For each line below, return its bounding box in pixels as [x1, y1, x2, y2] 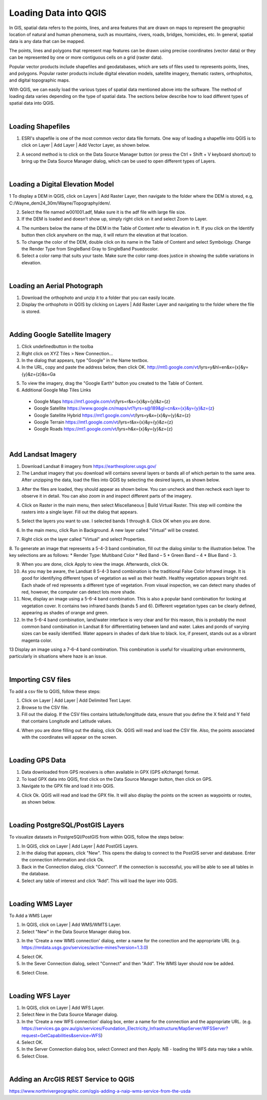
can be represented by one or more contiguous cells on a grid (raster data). [9, 54, 163, 60]
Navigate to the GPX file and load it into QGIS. [21, 783, 115, 789]
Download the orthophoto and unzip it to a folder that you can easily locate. [21, 295, 176, 301]
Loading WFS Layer [9, 991, 71, 1000]
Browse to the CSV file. [21, 704, 69, 710]
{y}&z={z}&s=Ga [21, 371, 56, 377]
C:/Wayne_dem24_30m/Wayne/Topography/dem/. [9, 200, 111, 206]
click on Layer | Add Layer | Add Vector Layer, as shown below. [21, 142, 150, 148]
